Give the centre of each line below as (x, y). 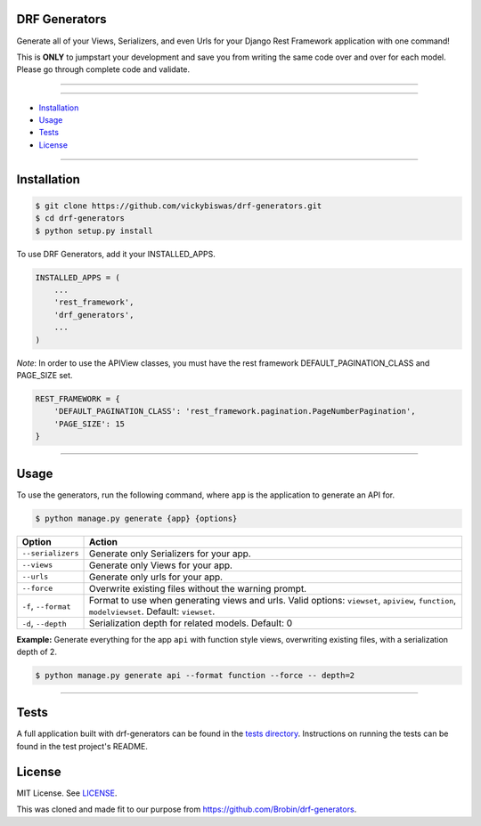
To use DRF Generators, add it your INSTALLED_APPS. (116, 254)
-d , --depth (44, 623)
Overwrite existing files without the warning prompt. (198, 588)
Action (103, 541)
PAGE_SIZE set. (45, 375)
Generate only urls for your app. (155, 577)
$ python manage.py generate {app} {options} (136, 518)
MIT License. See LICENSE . (67, 793)
